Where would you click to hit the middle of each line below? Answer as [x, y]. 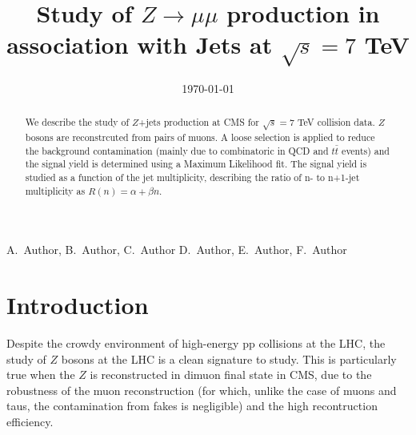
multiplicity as [55, 190]
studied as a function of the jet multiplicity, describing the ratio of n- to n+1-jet [192, 177]
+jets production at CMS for [199, 122]
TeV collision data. [336, 122]
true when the [41, 375]
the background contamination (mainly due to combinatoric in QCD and [177, 150]
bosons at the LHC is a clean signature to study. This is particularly [229, 358]
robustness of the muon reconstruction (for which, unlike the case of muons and [202, 390]
